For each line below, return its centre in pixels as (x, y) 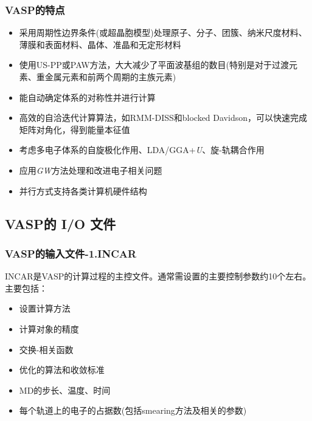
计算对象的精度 (49, 328)
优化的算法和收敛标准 (62, 370)
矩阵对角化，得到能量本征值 (75, 129)
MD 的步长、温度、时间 (65, 390)
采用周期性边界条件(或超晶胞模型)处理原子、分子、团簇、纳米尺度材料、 (163, 33)
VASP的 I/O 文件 (61, 223)
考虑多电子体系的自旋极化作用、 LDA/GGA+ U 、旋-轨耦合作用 (142, 150)
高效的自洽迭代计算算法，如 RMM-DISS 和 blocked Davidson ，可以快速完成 (163, 118)
